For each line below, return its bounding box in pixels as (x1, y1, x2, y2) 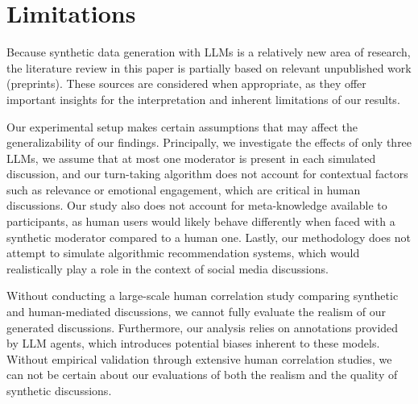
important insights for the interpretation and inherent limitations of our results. (6, 90, 400, 107)
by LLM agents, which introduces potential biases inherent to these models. (6, 335, 380, 352)
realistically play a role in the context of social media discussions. (6, 260, 329, 277)
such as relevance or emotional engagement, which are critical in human (6, 181, 361, 198)
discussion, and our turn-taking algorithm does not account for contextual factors (6, 165, 408, 182)
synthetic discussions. (6, 382, 112, 398)
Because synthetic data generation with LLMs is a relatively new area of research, (6, 44, 411, 60)
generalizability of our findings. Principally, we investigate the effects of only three (6, 134, 412, 151)
